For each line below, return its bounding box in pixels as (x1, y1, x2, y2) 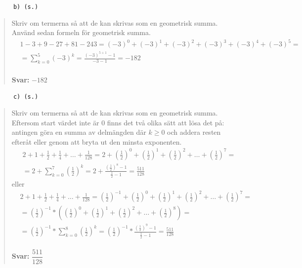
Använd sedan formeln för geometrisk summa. (11, 27, 151, 38)
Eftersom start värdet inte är (11, 117, 99, 127)
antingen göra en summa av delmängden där (11, 127, 146, 137)
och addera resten (167, 127, 221, 137)
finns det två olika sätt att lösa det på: (107, 117, 224, 127)
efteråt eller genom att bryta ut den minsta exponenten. (11, 136, 182, 147)
